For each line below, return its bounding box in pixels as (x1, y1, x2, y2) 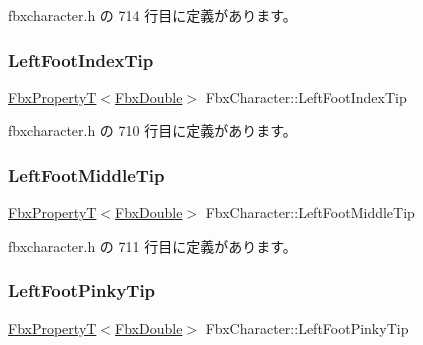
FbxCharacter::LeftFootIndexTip (205, 86, 407, 107)
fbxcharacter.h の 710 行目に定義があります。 (8, 120, 297, 141)
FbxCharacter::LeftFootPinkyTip (205, 317, 409, 338)
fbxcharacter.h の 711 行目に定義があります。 (8, 235, 297, 256)
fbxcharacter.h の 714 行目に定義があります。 (8, 5, 297, 25)
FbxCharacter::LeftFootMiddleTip (205, 202, 415, 223)
